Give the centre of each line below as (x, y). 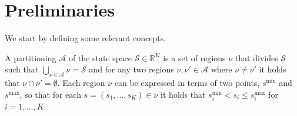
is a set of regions (194, 57)
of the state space (100, 57)
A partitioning (31, 57)
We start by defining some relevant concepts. (86, 38)
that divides (256, 57)
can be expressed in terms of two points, (187, 83)
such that (22, 69)
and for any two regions (131, 69)
